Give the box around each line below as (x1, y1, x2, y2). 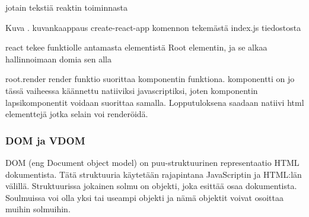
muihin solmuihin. (5, 203, 71, 215)
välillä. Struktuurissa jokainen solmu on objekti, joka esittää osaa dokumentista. (5, 180, 297, 192)
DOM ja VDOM (5, 133, 85, 147)
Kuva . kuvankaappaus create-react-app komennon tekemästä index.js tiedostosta (5, 21, 301, 33)
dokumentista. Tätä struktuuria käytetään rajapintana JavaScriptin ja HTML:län (5, 168, 302, 180)
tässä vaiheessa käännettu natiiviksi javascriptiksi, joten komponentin (5, 84, 258, 96)
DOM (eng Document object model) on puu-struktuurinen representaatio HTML (5, 156, 300, 168)
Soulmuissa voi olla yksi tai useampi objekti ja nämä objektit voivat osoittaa (5, 191, 284, 203)
